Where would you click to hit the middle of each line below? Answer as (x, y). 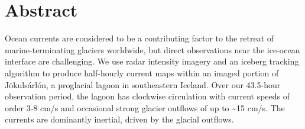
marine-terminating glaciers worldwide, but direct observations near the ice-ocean (152, 49)
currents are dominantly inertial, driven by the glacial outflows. (119, 119)
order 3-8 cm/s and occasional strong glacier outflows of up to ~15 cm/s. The (145, 107)
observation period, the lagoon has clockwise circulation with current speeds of (147, 96)
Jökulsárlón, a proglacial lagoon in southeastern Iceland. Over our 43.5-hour (143, 84)
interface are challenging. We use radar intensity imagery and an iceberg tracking (152, 61)
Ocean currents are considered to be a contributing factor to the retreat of (139, 38)
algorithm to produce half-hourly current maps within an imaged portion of (142, 72)
